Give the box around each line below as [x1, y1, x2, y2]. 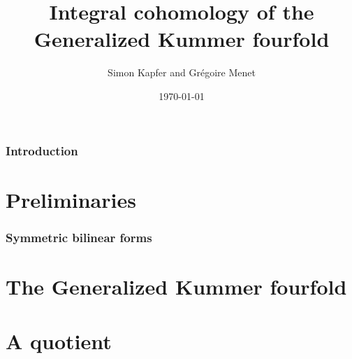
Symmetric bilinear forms [6, 228, 152, 246]
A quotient [6, 327, 112, 356]
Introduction [6, 141, 78, 159]
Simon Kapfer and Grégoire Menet [108, 65, 256, 80]
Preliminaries [6, 185, 136, 213]
